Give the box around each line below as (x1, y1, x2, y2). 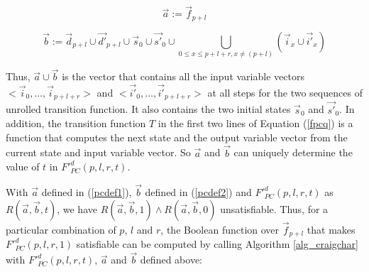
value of (6, 159, 40, 174)
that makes (307, 222, 356, 236)
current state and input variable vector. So (6, 145, 191, 160)
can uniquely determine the (233, 145, 353, 160)
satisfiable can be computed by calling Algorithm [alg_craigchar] (76, 236, 358, 251)
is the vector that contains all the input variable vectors (62, 69, 304, 84)
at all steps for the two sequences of (207, 85, 363, 100)
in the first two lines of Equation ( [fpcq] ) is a (158, 116, 353, 131)
